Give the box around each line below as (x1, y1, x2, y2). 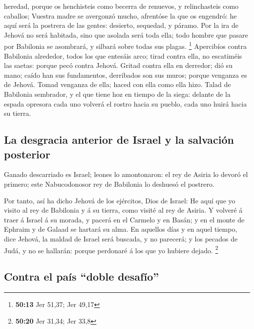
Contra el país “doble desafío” (4, 269, 159, 284)
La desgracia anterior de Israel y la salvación (4, 132, 234, 147)
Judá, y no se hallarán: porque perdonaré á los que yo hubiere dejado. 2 (4, 243, 218, 255)
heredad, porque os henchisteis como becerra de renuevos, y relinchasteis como (4, 1, 239, 11)
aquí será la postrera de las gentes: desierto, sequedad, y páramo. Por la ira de (4, 20, 239, 30)
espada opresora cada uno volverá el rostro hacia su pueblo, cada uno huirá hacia (4, 98, 247, 109)
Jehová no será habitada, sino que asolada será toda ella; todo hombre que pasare (4, 29, 248, 40)
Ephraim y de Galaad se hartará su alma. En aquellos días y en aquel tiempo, (4, 224, 237, 234)
